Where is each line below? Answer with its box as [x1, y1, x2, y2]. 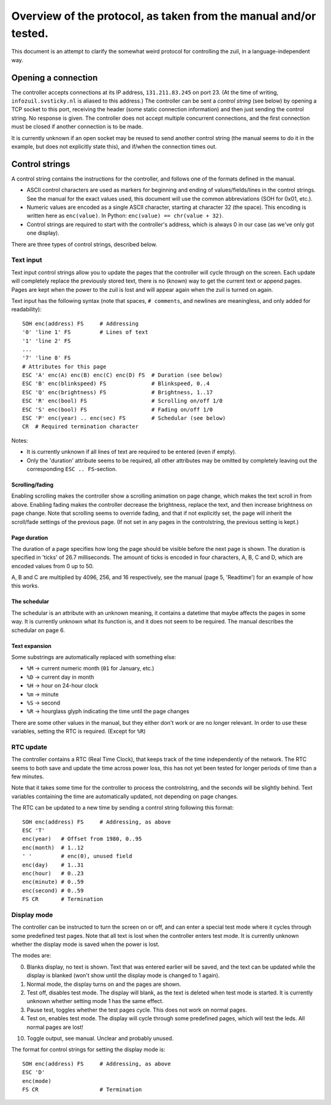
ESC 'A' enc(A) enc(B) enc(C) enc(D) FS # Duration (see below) [22, 372, 223, 379]
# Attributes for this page [22, 363, 107, 370]
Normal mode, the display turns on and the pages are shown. [26, 980, 181, 988]
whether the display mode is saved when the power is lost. [11, 940, 160, 948]
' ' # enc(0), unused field [22, 853, 132, 860]
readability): [11, 306, 42, 313]
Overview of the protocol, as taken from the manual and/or [11, 9, 316, 23]
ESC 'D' [22, 1069, 45, 1076]
